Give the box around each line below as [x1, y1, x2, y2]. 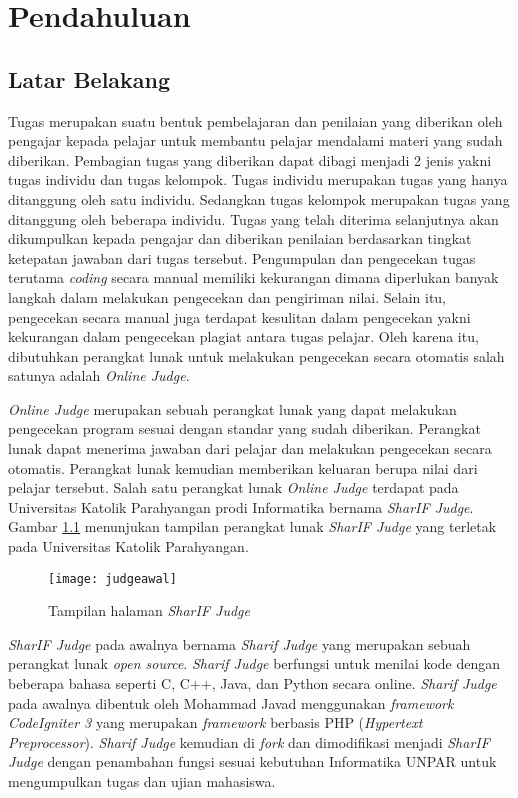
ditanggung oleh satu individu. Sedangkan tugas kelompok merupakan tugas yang [8, 188, 510, 209]
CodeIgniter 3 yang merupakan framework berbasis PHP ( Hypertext [8, 712, 423, 733]
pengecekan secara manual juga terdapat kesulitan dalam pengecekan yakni [8, 306, 471, 327]
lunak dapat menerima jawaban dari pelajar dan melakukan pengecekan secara [8, 438, 492, 459]
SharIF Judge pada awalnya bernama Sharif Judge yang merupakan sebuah [8, 633, 471, 654]
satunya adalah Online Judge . [8, 365, 190, 386]
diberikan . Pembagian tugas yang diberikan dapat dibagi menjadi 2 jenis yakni [8, 149, 492, 170]
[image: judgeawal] [48, 571, 177, 586]
